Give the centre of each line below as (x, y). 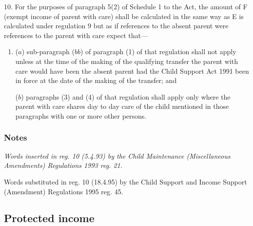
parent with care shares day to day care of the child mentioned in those (122, 106)
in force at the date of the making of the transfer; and (96, 80)
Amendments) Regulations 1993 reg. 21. (63, 165)
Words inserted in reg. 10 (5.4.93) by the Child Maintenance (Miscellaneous (117, 155)
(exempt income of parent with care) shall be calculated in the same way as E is (124, 16)
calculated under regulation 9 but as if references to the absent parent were (116, 26)
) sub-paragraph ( (48, 51)
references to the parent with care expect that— (76, 35)
